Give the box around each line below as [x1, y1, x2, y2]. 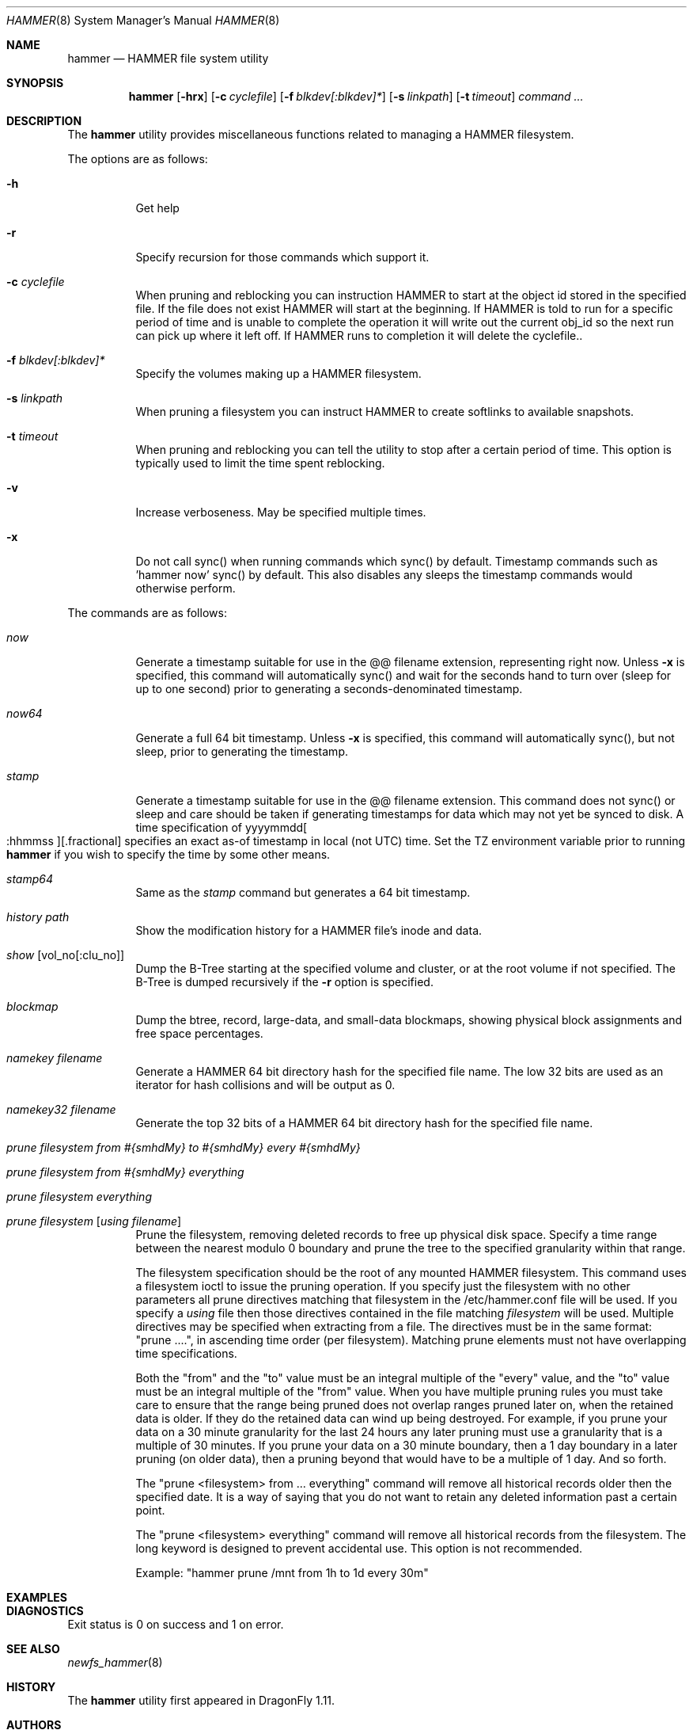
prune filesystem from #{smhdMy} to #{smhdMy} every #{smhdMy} [6, 1141, 361, 1154]
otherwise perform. [135, 581, 236, 595]
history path [6, 910, 70, 924]
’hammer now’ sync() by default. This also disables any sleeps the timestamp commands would [135, 568, 633, 581]
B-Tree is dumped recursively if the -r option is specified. [135, 975, 434, 989]
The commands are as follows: [67, 606, 227, 619]
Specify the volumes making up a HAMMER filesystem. [135, 367, 422, 380]
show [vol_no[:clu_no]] [6, 948, 125, 962]
